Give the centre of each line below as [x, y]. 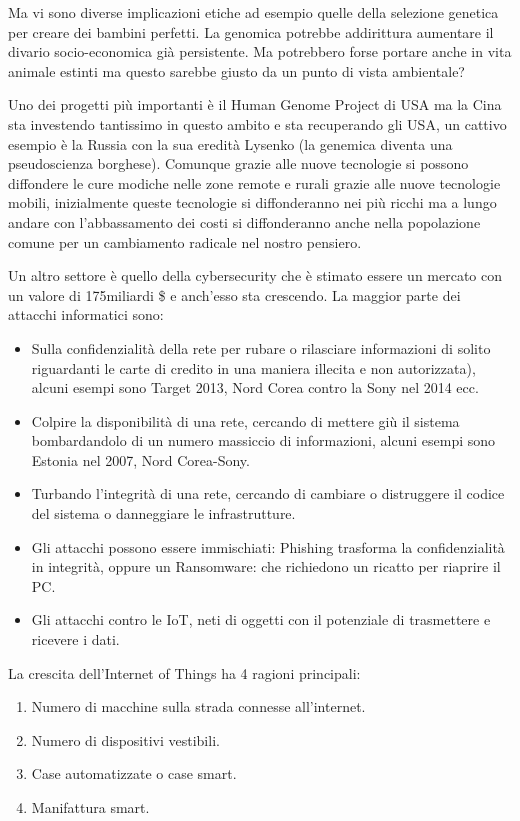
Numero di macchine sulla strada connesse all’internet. [198, 706]
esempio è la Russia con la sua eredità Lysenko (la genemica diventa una [230, 143]
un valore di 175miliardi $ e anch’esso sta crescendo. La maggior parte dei [234, 294]
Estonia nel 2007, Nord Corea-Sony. [140, 459]
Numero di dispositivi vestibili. [125, 739]
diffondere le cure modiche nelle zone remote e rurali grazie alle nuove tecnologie [254, 182]
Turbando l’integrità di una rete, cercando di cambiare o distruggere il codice [268, 493]
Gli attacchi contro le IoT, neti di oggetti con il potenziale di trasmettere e [261, 619]
